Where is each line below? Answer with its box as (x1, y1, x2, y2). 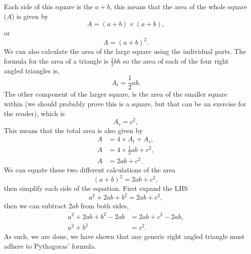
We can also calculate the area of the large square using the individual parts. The (4, 46, 246, 56)
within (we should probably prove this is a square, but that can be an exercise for (4, 98, 247, 108)
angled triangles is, (4, 65, 60, 75)
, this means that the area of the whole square (110, 1, 247, 11)
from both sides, (80, 201, 129, 211)
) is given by (11, 11, 48, 21)
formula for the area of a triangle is (4, 55, 109, 66)
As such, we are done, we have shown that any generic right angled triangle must (4, 231, 245, 241)
